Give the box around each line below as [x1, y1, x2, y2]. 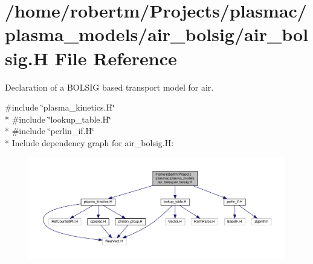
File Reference [54, 45, 177, 70]
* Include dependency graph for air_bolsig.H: [5, 136, 174, 149]
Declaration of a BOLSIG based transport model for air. [5, 80, 214, 93]
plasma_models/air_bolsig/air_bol [5, 22, 309, 47]
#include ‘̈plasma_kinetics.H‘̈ [5, 101, 115, 114]
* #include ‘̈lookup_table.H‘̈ [5, 112, 111, 125]
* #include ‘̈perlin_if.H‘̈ [5, 124, 94, 137]
